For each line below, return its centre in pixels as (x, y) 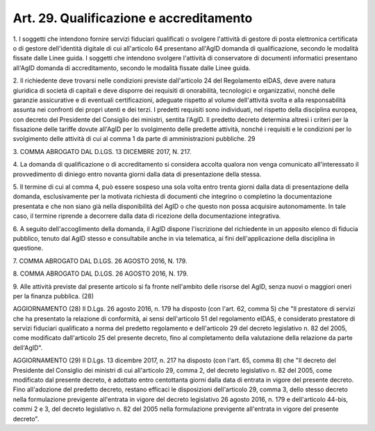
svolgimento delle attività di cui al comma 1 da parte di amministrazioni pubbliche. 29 (134, 139)
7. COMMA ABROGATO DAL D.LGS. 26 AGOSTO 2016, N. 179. (100, 261)
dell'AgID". (28, 348)
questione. (28, 248)
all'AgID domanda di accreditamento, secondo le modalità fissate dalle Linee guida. (132, 68)
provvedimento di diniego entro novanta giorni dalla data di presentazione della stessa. (137, 174)
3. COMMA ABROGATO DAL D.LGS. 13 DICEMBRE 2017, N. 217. (102, 151)
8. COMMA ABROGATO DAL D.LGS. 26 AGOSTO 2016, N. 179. (101, 273)
